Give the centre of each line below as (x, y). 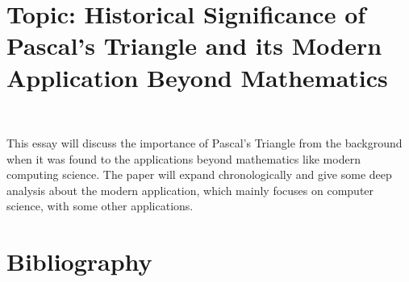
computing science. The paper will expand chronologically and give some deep (199, 174)
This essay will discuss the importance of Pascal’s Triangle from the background (204, 143)
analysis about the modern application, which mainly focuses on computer (190, 190)
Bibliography (79, 261)
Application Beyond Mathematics (197, 77)
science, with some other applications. (100, 206)
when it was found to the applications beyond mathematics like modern (184, 158)
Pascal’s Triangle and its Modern (194, 46)
